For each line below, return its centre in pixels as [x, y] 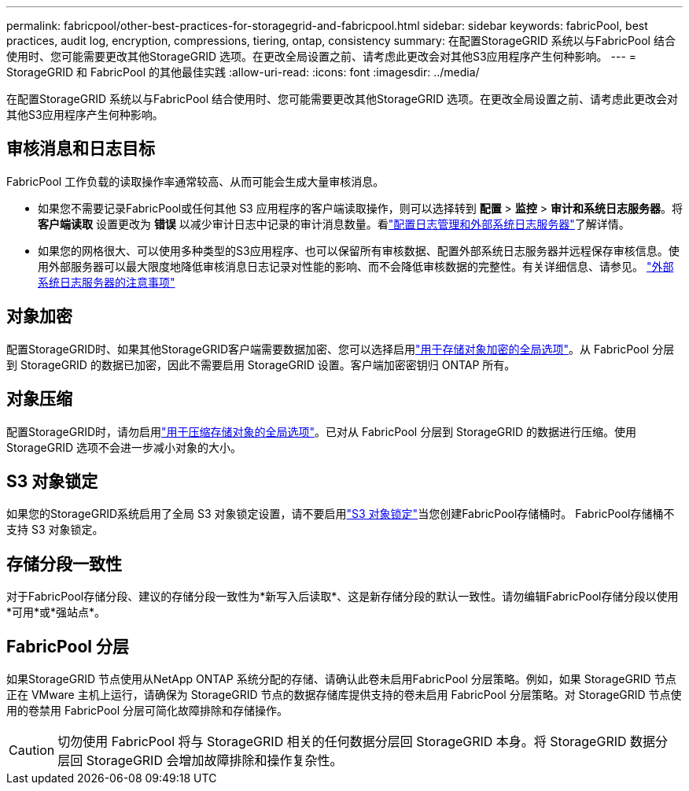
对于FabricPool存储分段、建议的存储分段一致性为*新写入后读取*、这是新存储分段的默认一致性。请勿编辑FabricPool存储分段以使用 [343, 597]
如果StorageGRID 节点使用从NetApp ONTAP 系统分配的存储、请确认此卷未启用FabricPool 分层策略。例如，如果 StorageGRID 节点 [341, 679]
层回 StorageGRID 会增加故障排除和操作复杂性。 [200, 761]
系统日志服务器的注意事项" [107, 282]
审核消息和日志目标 [81, 149]
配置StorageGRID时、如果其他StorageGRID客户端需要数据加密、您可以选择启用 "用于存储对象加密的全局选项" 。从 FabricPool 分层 [341, 349]
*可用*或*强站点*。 [56, 612]
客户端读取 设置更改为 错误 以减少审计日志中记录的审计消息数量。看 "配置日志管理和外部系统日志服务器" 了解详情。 [334, 224]
